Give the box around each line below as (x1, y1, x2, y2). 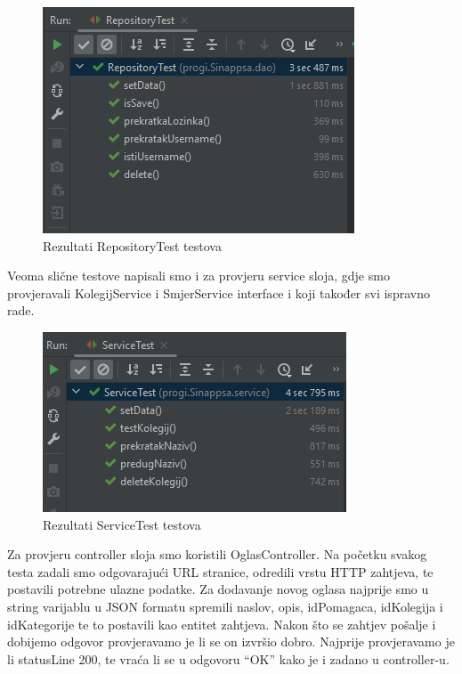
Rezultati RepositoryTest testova (43, 236, 222, 255)
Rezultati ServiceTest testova (43, 515, 201, 533)
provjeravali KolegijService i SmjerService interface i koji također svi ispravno (7, 283, 430, 302)
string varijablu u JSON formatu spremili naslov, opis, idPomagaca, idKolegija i (7, 597, 443, 615)
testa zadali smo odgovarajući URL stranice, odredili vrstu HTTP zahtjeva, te (7, 562, 434, 581)
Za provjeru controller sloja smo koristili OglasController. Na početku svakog (7, 545, 427, 564)
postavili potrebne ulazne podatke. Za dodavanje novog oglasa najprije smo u (7, 580, 429, 598)
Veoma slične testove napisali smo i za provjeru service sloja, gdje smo (7, 266, 390, 285)
